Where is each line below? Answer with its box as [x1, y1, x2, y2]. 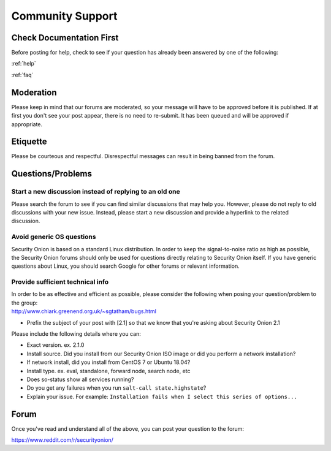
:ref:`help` [11, 60, 36, 67]
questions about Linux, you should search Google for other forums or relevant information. [11, 262, 240, 270]
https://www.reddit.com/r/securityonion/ [11, 436, 113, 444]
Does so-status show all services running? [26, 376, 134, 383]
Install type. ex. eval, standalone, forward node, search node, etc [26, 367, 191, 374]
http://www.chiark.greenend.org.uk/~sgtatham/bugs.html [11, 308, 156, 315]
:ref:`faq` [11, 71, 34, 78]
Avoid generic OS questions [11, 233, 96, 241]
